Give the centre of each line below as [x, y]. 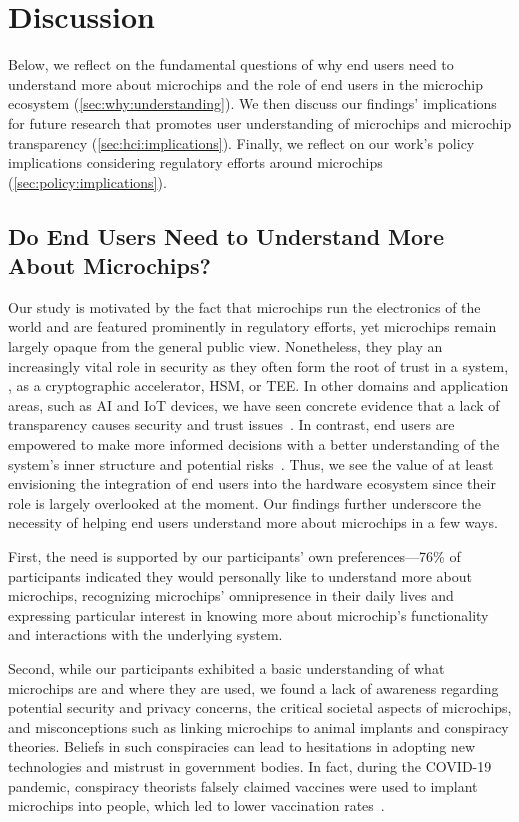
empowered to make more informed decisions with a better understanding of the [254, 444]
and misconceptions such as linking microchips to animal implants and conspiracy [258, 726]
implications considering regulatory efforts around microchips [195, 162]
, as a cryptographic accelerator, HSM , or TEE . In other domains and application [258, 385]
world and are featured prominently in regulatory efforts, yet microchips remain [252, 326]
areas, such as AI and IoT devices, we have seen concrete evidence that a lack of [254, 404]
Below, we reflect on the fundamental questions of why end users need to [231, 64]
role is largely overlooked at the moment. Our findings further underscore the [245, 502]
